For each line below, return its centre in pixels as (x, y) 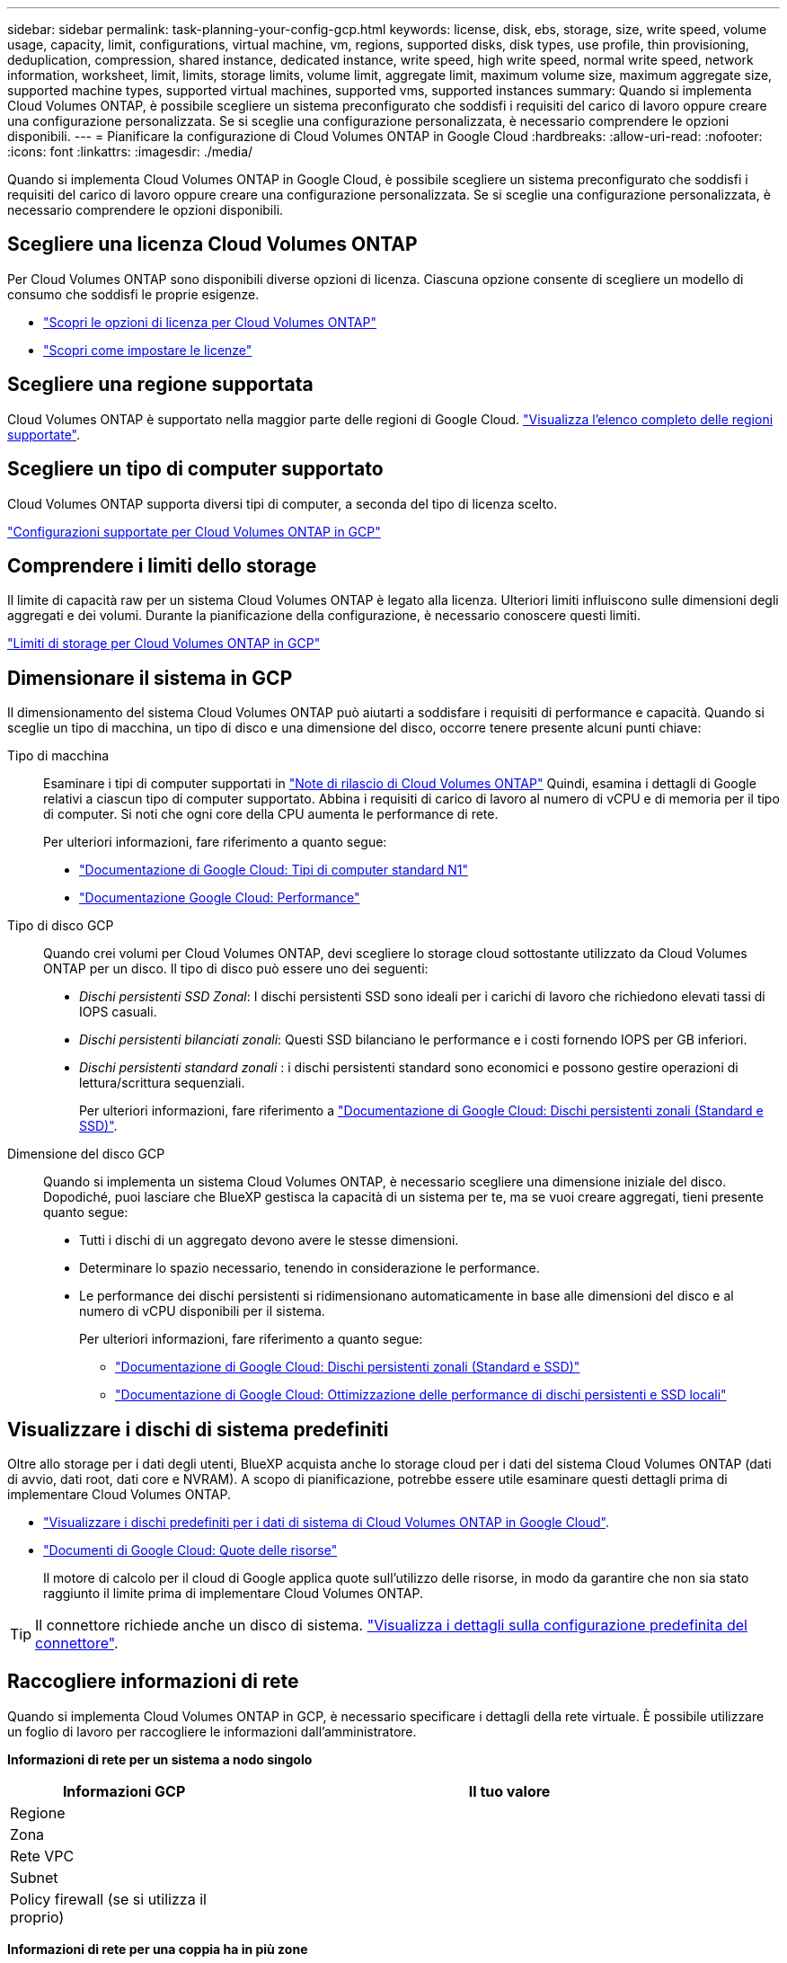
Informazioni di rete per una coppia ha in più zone (158, 1949)
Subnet (34, 1877)
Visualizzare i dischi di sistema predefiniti (198, 1429)
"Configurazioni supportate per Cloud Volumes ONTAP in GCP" (194, 531)
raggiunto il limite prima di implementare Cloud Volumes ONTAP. (234, 1594)
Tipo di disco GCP (61, 926)
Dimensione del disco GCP (86, 1154)
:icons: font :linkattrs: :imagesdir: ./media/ (130, 151)
